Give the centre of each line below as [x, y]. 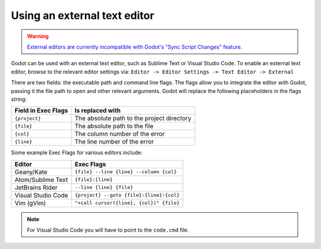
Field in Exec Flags [41, 111]
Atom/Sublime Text [41, 180]
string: [19, 99]
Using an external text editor [83, 15]
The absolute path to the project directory [133, 119]
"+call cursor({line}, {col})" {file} [127, 203]
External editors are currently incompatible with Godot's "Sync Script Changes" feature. [135, 47]
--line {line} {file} [104, 188]
